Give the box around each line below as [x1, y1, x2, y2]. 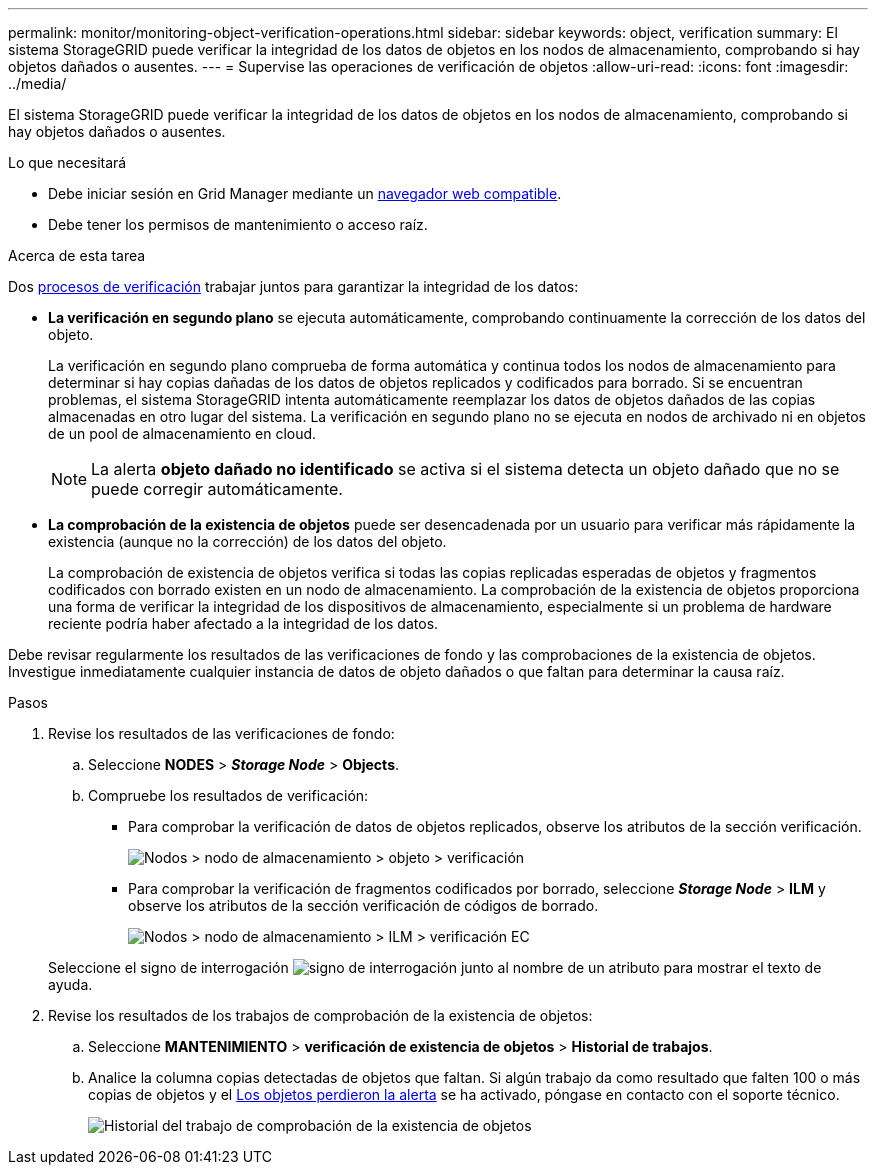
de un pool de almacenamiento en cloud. [48, 425, 317, 442]
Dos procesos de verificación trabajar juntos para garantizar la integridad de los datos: [8, 278, 579, 295]
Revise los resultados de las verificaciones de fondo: [48, 725, 395, 742]
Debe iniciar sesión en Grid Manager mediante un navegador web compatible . [48, 185, 562, 202]
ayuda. [48, 976, 93, 993]
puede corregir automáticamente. [91, 479, 343, 499]
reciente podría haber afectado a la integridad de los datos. [48, 615, 439, 632]
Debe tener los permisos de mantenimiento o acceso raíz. [48, 216, 428, 233]
